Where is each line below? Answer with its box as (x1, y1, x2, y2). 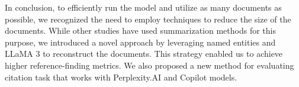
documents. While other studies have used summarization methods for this (5, 24, 276, 37)
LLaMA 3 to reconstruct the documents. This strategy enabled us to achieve (5, 47, 283, 60)
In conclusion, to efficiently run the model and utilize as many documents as (5, 1, 282, 13)
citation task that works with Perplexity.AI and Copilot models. (5, 70, 237, 83)
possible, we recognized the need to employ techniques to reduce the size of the (5, 12, 291, 25)
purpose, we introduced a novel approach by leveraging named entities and (5, 36, 276, 48)
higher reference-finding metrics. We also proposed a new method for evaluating (5, 59, 294, 71)
